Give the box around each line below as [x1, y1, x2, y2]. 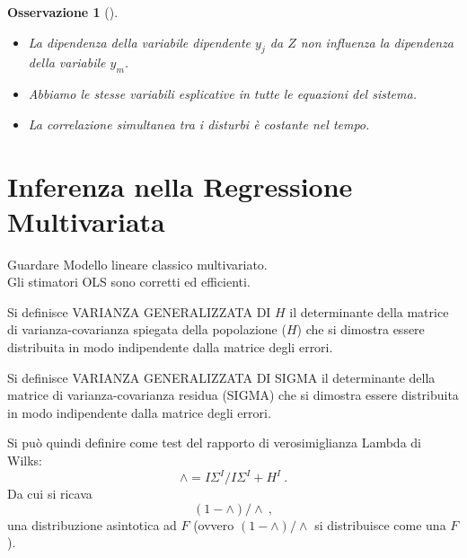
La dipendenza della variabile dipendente [28, 32, 251, 51]
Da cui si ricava [7, 484, 93, 503]
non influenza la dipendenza [300, 32, 454, 51]
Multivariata [7, 202, 165, 239]
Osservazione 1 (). [7, 3, 119, 21]
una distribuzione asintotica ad [7, 515, 177, 534]
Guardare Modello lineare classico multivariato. [7, 254, 268, 273]
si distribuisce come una [314, 515, 446, 534]
